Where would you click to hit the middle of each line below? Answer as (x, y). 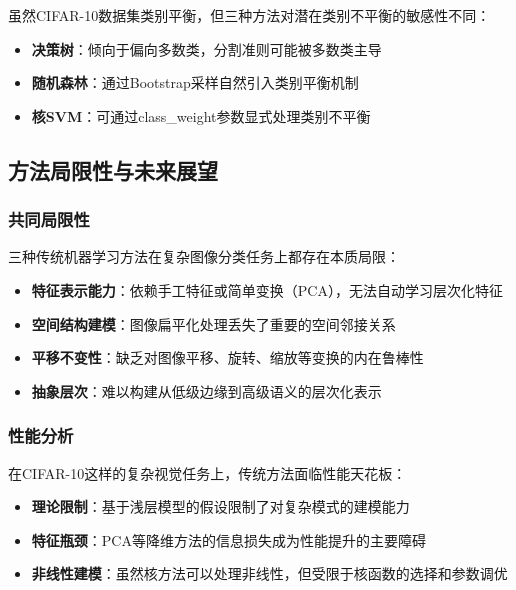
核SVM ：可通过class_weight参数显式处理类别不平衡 (201, 115)
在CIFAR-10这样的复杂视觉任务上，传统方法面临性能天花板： (207, 472)
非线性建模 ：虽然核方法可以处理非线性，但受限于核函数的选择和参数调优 (269, 573)
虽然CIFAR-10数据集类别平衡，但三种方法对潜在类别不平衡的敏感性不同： (249, 15)
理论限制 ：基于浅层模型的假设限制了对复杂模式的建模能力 (220, 506)
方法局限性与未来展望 (113, 169)
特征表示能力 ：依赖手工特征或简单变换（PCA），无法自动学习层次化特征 (267, 289)
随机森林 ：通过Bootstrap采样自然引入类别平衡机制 (195, 82)
